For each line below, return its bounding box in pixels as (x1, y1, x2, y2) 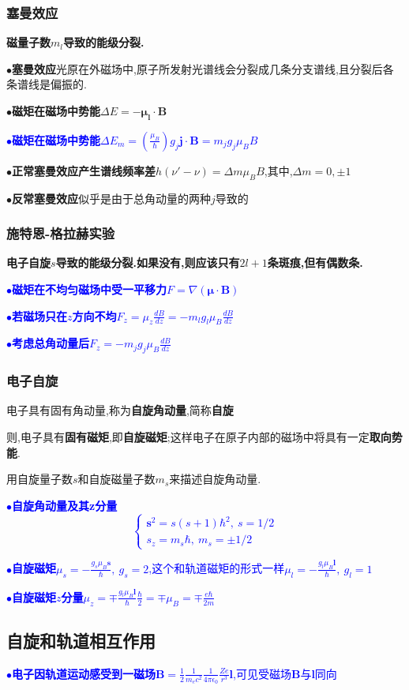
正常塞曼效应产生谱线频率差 (12, 162, 156, 178)
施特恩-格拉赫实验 (6, 223, 115, 243)
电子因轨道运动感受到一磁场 (12, 665, 156, 681)
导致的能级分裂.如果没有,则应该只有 (55, 254, 240, 271)
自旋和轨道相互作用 (6, 628, 156, 652)
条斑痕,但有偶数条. (267, 254, 363, 271)
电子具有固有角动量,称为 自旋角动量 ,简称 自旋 (6, 402, 234, 418)
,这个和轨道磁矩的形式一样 (148, 560, 285, 576)
